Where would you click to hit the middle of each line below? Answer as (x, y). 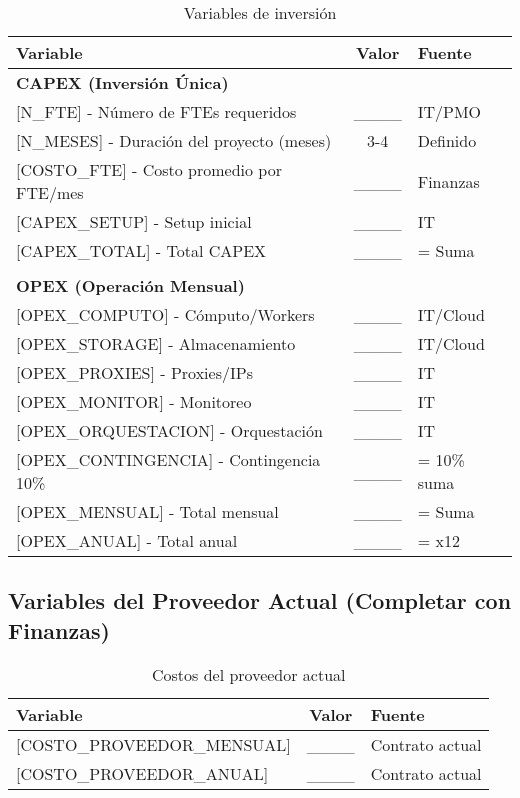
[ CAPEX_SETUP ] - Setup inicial (134, 221)
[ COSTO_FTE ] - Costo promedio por (149, 169)
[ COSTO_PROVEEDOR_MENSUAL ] (153, 744)
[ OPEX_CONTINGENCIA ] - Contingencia (168, 459)
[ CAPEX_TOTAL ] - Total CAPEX (141, 250)
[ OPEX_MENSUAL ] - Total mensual (147, 511)
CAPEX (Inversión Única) (122, 82)
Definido (447, 140)
